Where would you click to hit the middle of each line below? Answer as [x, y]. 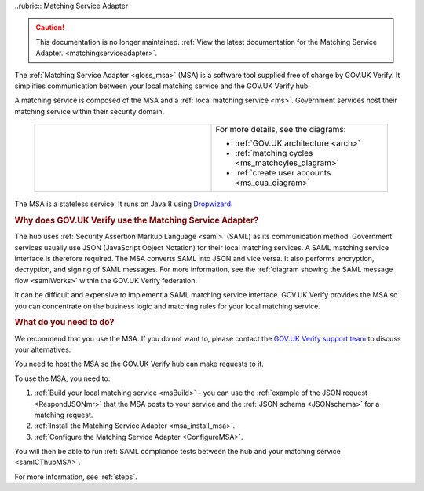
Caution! [50, 28]
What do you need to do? [64, 323]
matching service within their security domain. [90, 111]
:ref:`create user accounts [283, 173]
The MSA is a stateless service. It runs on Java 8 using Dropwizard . [124, 204]
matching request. [64, 415]
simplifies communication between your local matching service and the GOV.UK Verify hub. [162, 86]
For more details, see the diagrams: [281, 130]
